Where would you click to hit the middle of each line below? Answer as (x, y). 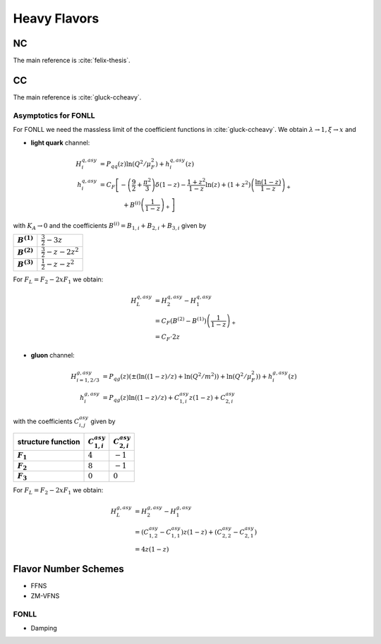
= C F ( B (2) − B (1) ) (181, 321)
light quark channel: (60, 142)
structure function (49, 442)
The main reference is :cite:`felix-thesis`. (72, 61)
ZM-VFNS (45, 595)
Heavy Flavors (56, 18)
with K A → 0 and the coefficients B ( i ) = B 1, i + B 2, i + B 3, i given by (110, 226)
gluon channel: (53, 356)
